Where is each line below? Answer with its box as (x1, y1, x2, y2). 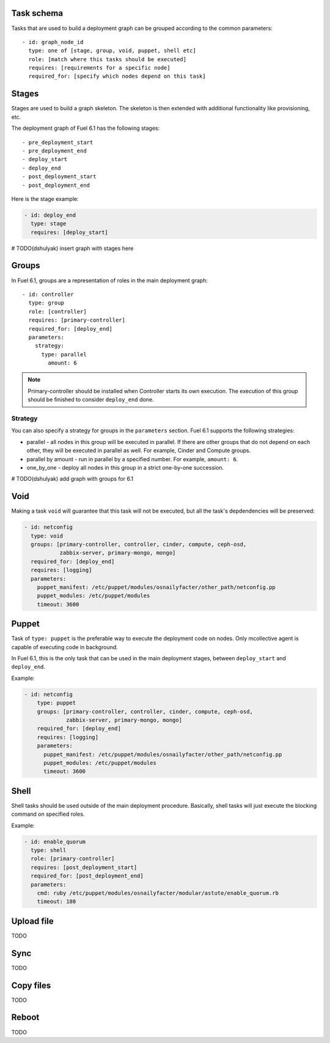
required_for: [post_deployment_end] (31, 873, 144, 879)
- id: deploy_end (24, 211, 76, 219)
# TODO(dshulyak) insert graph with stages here (11, 244, 134, 252)
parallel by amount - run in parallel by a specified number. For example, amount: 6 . (26, 455, 238, 462)
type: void (31, 532, 64, 539)
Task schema (11, 8, 64, 18)
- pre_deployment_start (22, 138, 94, 146)
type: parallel (41, 351, 87, 358)
